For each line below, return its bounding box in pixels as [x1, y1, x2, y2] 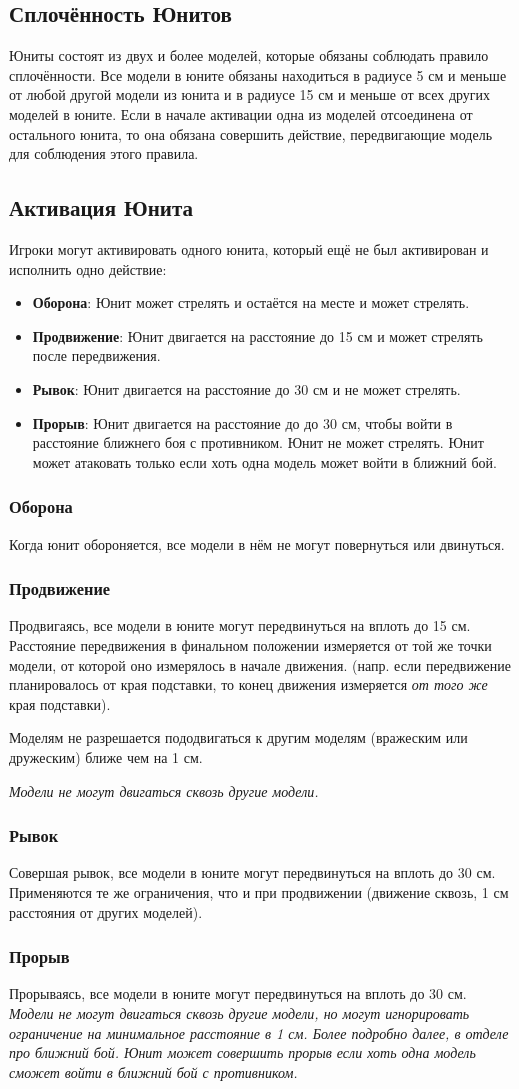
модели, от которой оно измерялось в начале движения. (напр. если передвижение [9, 654, 511, 675]
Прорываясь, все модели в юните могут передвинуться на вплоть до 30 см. [9, 983, 467, 1004]
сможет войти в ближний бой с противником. [9, 1061, 298, 1082]
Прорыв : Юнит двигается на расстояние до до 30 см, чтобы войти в [32, 412, 453, 433]
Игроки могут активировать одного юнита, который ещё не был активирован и [9, 238, 489, 259]
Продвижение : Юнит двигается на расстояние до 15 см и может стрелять [32, 325, 483, 346]
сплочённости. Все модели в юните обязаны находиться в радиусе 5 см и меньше [9, 64, 507, 85]
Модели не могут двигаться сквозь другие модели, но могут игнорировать [9, 1002, 470, 1023]
